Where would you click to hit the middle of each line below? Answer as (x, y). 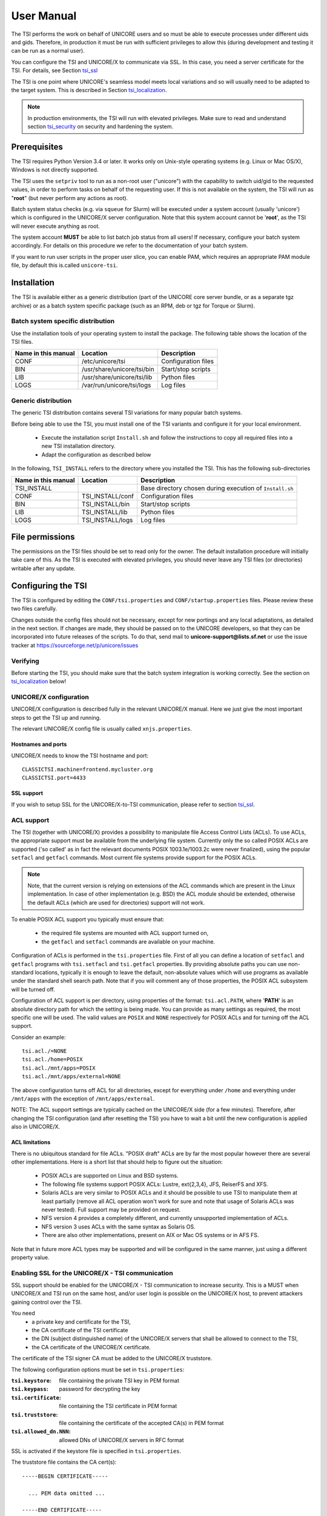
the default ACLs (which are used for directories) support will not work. (116, 902)
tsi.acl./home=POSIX (52, 1059)
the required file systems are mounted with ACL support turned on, (125, 933)
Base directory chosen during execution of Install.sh (217, 488)
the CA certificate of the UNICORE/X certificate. (91, 1347)
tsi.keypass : (30, 1389)
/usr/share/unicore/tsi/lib (117, 377)
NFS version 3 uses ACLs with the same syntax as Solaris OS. (119, 1226)
